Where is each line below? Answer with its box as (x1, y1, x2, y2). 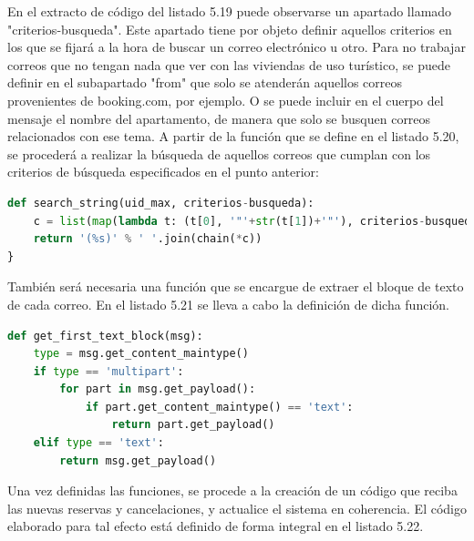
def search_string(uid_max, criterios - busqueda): (7, 196, 314, 209)
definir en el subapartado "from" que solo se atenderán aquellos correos (7, 73, 403, 92)
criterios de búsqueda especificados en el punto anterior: (7, 162, 319, 181)
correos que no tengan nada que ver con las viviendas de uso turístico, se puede (7, 55, 450, 74)
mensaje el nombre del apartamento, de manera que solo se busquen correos (7, 108, 431, 128)
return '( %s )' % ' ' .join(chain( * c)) (33, 232, 263, 246)
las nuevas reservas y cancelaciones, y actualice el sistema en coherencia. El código (7, 498, 467, 517)
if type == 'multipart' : (33, 364, 184, 378)
